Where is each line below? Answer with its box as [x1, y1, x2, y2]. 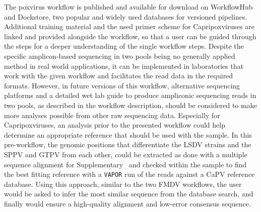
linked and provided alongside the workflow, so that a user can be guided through [4, 31, 256, 41]
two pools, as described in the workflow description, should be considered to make [4, 99, 257, 110]
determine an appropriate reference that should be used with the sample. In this [4, 129, 252, 140]
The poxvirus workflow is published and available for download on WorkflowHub [4, 2, 253, 12]
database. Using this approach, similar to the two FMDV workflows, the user [4, 178, 242, 189]
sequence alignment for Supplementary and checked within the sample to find [4, 159, 247, 169]
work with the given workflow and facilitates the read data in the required [4, 70, 233, 81]
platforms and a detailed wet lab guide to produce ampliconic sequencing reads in [4, 90, 256, 100]
